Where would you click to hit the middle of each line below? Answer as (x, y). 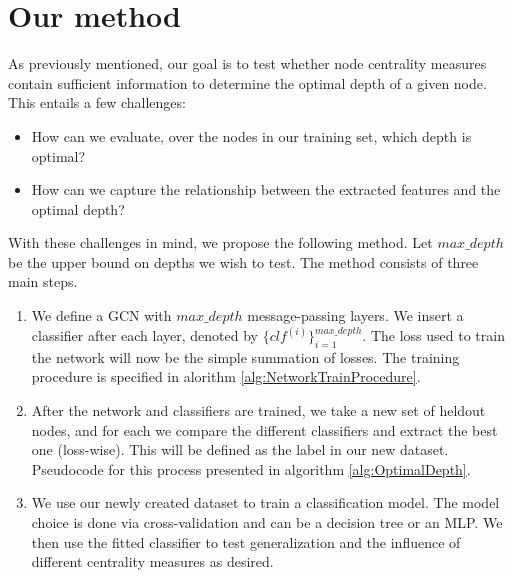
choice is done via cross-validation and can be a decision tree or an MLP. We (267, 522)
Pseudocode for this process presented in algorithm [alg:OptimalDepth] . (251, 468)
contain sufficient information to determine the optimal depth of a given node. (247, 82)
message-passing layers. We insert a (355, 315)
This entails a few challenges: (97, 102)
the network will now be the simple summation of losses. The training (245, 356)
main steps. (43, 281)
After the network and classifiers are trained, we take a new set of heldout (258, 410)
